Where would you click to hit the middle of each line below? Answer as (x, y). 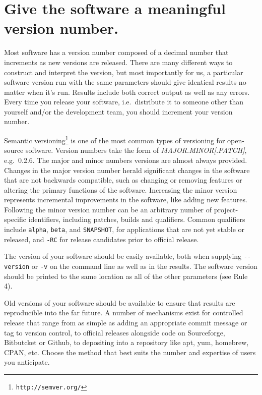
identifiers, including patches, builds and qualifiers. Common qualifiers (137, 219)
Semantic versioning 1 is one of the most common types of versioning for (115, 139)
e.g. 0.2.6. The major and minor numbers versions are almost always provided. (126, 160)
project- (226, 209)
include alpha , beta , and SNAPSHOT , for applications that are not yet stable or (124, 229)
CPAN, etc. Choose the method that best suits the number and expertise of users (130, 352)
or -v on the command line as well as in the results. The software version (144, 266)
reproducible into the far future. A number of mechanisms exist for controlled (124, 313)
